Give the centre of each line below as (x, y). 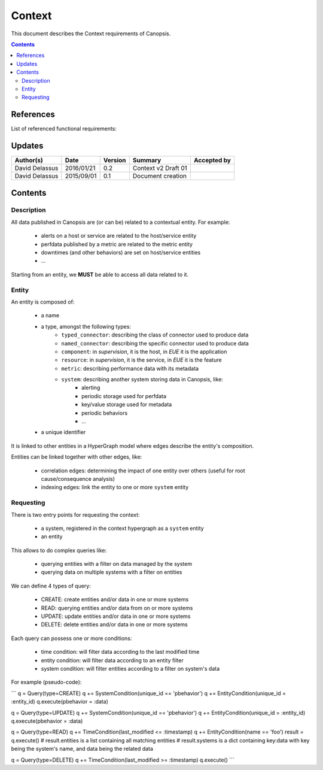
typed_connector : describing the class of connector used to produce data (155, 335)
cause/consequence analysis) (78, 478)
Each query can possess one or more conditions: (71, 638)
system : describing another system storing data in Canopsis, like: (142, 380)
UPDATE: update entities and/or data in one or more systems (116, 616)
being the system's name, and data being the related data (82, 749)
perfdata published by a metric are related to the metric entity (117, 244)
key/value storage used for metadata (127, 405)
